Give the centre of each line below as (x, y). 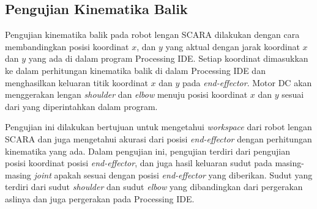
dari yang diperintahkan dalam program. (81, 106)
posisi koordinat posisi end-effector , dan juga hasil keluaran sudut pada (139, 163)
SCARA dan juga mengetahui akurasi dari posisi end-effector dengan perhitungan (158, 138)
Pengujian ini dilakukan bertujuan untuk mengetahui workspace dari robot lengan (158, 127)
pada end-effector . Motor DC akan (247, 82)
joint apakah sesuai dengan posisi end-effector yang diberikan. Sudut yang (173, 174)
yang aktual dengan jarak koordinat (233, 46)
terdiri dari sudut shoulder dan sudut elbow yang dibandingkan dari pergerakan (154, 187)
